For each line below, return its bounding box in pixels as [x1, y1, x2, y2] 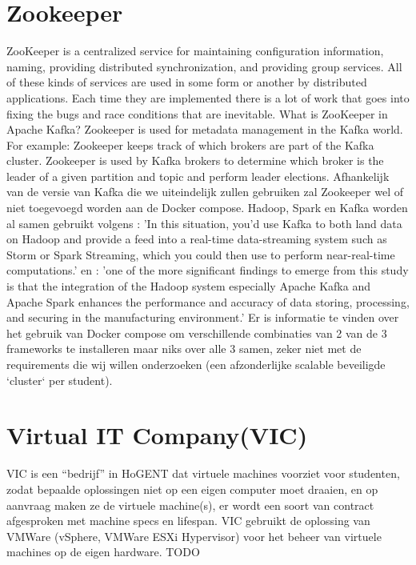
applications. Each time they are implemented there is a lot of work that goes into [6, 89, 410, 106]
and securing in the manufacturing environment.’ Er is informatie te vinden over [6, 309, 399, 326]
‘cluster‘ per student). [6, 371, 113, 388]
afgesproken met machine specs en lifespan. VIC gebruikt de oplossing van [6, 512, 370, 529]
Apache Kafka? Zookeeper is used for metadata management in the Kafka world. [6, 121, 403, 138]
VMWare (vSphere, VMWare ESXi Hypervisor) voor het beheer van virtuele [6, 527, 382, 544]
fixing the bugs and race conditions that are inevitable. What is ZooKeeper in [6, 105, 388, 122]
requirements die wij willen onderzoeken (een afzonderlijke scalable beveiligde [6, 356, 386, 372]
